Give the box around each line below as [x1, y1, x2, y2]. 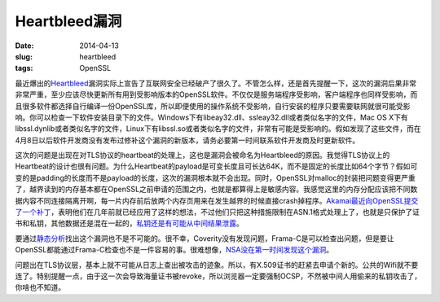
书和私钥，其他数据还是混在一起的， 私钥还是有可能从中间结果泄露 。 [15, 218, 244, 228]
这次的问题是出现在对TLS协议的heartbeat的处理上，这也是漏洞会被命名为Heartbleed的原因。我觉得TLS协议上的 [15, 151, 390, 160]
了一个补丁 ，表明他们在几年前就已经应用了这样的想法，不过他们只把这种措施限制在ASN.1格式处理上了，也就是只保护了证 [15, 208, 420, 217]
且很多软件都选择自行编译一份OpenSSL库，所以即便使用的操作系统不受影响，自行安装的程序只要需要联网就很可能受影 [15, 101, 411, 111]
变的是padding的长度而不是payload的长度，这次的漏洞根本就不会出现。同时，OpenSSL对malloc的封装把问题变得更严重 [15, 173, 416, 182]
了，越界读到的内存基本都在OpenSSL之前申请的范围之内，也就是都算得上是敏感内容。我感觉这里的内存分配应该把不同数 [15, 184, 418, 195]
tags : [15, 63, 33, 73]
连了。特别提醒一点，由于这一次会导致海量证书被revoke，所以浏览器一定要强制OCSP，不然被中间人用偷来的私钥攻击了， [15, 271, 422, 281]
